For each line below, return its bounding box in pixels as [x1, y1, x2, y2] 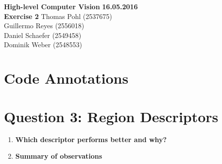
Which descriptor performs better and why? [15, 134, 167, 145]
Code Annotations [4, 68, 129, 88]
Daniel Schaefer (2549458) [4, 30, 82, 40]
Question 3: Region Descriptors [4, 106, 219, 126]
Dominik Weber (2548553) [4, 39, 82, 50]
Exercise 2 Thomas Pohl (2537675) [4, 11, 112, 21]
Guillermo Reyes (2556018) [4, 20, 85, 31]
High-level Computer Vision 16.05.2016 [4, 1, 138, 11]
